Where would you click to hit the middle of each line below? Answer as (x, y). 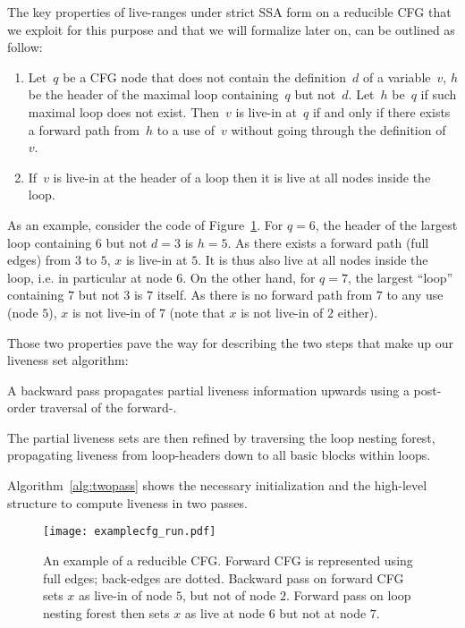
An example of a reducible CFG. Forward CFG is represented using (228, 560)
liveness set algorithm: (68, 360)
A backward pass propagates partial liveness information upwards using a (208, 390)
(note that (197, 312)
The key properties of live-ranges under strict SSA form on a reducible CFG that (229, 12)
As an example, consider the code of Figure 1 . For (145, 224)
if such (439, 94)
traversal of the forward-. (108, 407)
